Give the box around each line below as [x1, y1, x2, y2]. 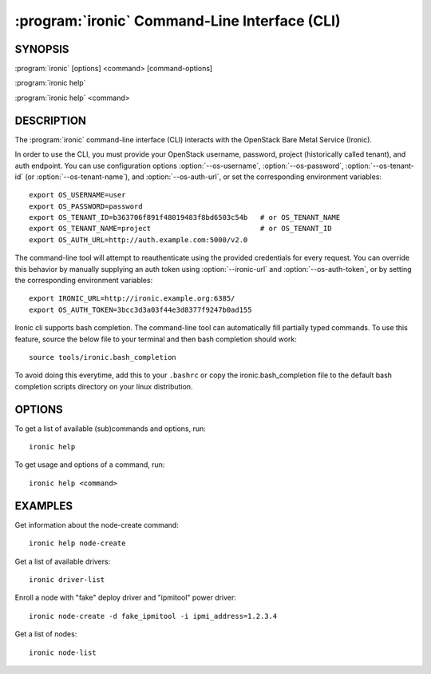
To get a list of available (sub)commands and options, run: [14, 424, 207, 433]
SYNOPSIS [14, 42, 69, 56]
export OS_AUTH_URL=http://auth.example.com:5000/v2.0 [29, 235, 248, 244]
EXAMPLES [14, 499, 73, 512]
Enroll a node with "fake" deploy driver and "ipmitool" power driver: [14, 592, 237, 603]
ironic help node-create [29, 539, 126, 548]
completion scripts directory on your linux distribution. [14, 381, 193, 391]
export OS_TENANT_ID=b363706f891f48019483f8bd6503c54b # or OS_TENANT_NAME [29, 213, 341, 222]
